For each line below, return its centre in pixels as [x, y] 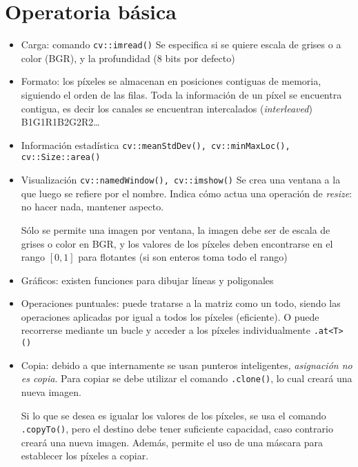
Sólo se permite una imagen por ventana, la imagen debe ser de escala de [176, 229]
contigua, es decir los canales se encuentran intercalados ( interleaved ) [167, 108]
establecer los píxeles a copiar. [85, 456]
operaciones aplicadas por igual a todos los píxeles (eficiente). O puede [170, 316]
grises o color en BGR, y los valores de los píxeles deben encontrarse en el [177, 243]
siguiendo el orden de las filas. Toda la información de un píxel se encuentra [181, 94]
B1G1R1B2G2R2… [60, 122]
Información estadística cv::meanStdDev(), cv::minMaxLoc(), [156, 145]
